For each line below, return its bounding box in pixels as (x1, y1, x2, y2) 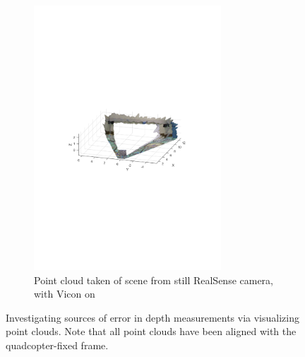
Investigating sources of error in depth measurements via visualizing (6, 310, 299, 324)
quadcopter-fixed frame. (6, 337, 109, 352)
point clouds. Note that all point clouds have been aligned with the (6, 324, 297, 339)
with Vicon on (34, 286, 95, 301)
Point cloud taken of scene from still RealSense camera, (34, 272, 273, 287)
